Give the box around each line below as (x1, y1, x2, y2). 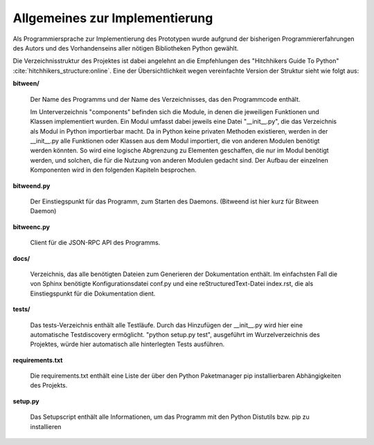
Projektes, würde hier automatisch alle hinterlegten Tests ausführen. (30, 340, 225, 349)
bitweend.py (12, 181, 51, 190)
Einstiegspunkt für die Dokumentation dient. (30, 289, 156, 298)
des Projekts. (30, 381, 68, 390)
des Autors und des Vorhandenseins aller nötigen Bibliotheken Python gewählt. (12, 44, 239, 52)
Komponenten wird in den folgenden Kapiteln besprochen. (30, 166, 197, 174)
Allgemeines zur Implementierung (12, 10, 213, 26)
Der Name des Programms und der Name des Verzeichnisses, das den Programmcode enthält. (30, 95, 301, 103)
